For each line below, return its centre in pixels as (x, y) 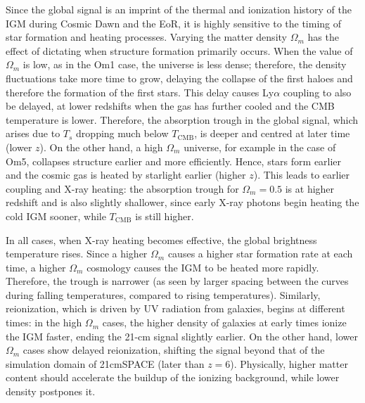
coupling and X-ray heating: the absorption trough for (122, 188)
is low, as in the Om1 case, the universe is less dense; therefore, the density (185, 64)
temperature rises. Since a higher (77, 254)
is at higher (310, 188)
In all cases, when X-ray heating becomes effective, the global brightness (161, 239)
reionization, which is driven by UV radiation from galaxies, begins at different (175, 308)
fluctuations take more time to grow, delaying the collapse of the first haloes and (179, 78)
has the (323, 37)
